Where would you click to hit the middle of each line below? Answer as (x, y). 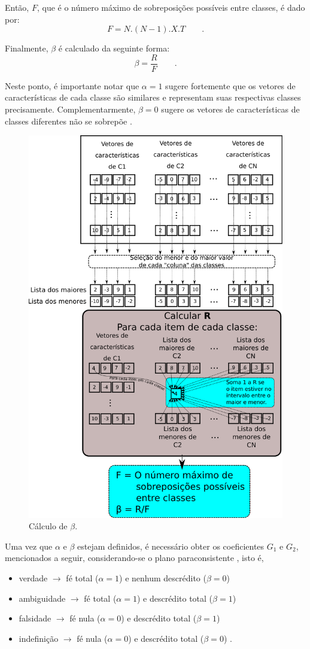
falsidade (35, 618)
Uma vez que (29, 546)
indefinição (39, 638)
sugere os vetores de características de (230, 109)
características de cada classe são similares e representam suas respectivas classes (153, 97)
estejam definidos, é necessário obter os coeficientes (171, 546)
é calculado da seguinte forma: (114, 48)
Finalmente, (27, 48)
